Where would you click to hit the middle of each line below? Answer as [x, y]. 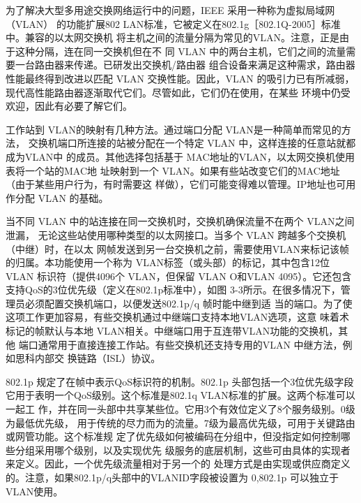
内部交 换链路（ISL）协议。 [98, 358]
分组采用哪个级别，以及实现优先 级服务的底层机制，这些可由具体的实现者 [183, 450]
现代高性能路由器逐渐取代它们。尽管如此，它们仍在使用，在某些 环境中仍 [173, 92]
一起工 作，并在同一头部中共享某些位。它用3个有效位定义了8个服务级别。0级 [180, 409]
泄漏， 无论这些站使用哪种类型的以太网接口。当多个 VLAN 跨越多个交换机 [176, 234]
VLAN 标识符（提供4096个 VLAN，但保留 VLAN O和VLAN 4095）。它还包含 [179, 276]
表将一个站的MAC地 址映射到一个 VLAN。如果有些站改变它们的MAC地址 [173, 170]
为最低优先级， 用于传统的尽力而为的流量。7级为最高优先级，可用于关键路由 [180, 422]
